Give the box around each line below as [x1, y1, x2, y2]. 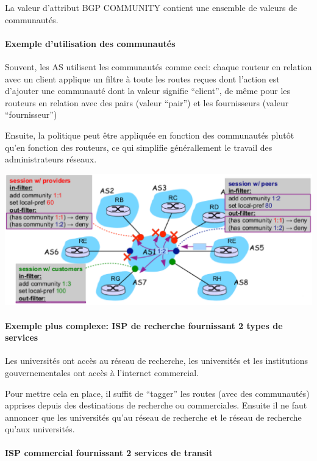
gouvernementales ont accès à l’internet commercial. [5, 366, 199, 379]
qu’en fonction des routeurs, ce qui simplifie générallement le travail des [5, 140, 272, 153]
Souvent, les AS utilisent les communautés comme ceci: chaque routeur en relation [5, 60, 312, 73]
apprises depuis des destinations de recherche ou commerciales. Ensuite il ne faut [5, 399, 307, 412]
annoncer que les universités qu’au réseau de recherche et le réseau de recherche [5, 410, 302, 423]
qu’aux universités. [5, 423, 75, 435]
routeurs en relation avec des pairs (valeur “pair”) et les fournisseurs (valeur [5, 96, 289, 109]
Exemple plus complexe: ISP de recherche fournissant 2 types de [5, 319, 283, 332]
